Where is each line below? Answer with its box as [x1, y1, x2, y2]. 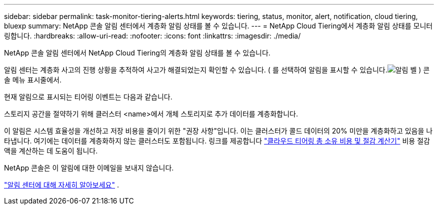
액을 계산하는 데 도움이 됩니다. [4, 146, 98, 155]
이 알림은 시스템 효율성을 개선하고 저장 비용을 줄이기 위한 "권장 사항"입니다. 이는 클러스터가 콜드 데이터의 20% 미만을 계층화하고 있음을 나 [4, 126, 433, 135]
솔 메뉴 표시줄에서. [4, 75, 61, 84]
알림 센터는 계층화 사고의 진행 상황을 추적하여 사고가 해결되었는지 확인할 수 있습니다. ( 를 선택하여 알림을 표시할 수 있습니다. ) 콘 [4, 65, 430, 74]
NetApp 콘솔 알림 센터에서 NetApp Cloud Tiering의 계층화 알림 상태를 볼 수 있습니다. [4, 48, 270, 57]
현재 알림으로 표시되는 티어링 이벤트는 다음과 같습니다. [4, 92, 172, 101]
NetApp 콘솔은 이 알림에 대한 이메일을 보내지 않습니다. [4, 163, 174, 172]
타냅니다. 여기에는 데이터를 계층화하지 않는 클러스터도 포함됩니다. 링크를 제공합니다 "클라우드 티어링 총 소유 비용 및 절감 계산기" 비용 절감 [4, 136, 430, 145]
